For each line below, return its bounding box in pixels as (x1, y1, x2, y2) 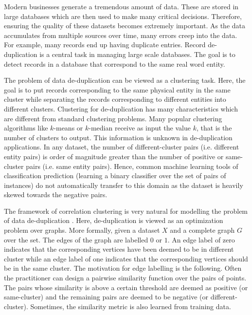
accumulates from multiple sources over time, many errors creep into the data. (4, 30, 237, 40)
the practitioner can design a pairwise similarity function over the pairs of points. (4, 273, 247, 283)
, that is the (196, 123, 232, 133)
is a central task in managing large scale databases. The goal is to (39, 49, 235, 59)
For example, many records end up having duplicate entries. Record (4, 39, 206, 50)
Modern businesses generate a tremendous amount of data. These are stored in (4, 1, 239, 11)
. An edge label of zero (167, 234, 235, 244)
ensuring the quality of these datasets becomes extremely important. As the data (4, 20, 245, 31)
